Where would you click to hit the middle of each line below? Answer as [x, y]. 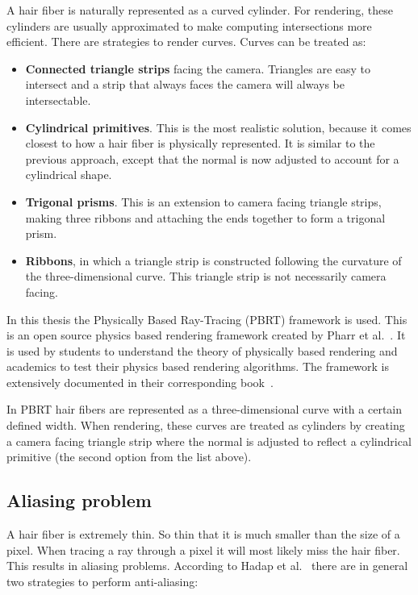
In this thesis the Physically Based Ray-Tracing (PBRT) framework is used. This [207, 319]
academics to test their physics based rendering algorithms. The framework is [198, 366]
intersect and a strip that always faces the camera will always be [185, 84]
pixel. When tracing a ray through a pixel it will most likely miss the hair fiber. [203, 549]
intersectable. [58, 100]
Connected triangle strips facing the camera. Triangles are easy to [198, 68]
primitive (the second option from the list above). [129, 457]
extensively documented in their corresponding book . [140, 382]
